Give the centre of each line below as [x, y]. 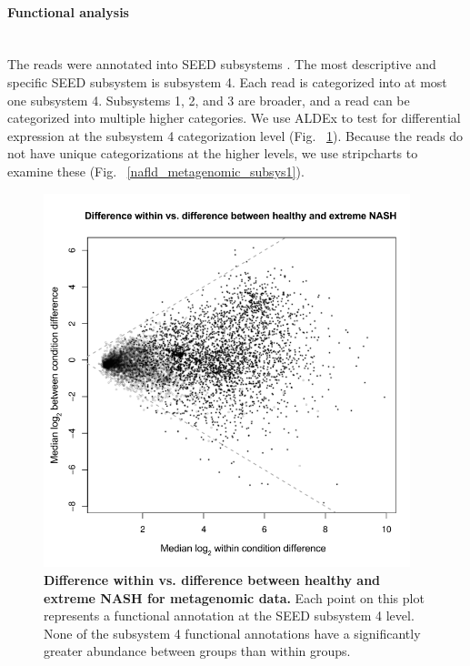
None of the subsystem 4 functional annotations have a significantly [232, 633]
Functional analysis [68, 11]
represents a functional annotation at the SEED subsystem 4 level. [229, 616]
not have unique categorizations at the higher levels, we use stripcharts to [213, 153]
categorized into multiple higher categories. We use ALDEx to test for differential [234, 118]
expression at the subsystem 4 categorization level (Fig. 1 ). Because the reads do [235, 135]
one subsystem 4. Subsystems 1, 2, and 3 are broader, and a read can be [209, 100]
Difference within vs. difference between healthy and [212, 579]
